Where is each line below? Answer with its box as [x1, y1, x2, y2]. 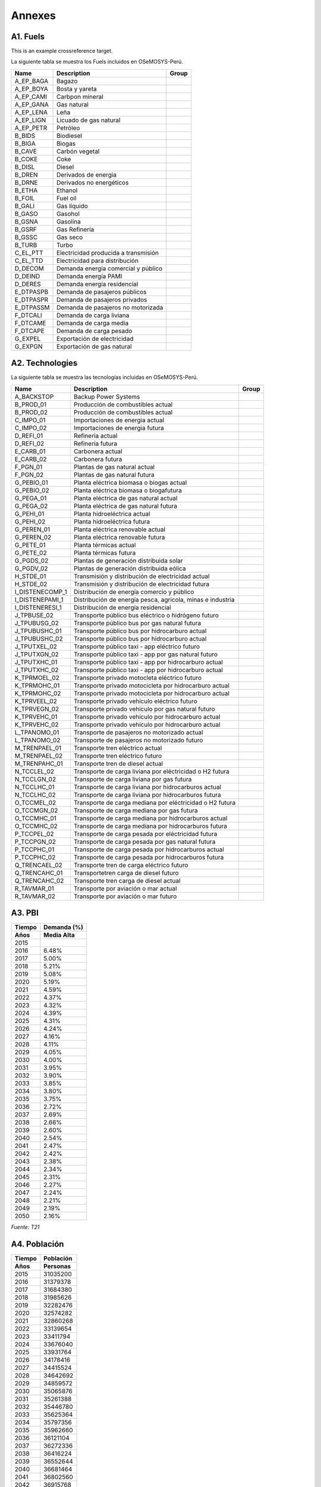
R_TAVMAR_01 [14, 884, 55, 892]
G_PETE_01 [14, 541, 46, 549]
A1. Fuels [11, 32, 45, 42]
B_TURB [14, 241, 37, 249]
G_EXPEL [14, 334, 41, 343]
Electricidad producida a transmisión [56, 249, 159, 257]
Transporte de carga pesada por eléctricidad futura [73, 830, 218, 838]
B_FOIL [14, 194, 35, 202]
